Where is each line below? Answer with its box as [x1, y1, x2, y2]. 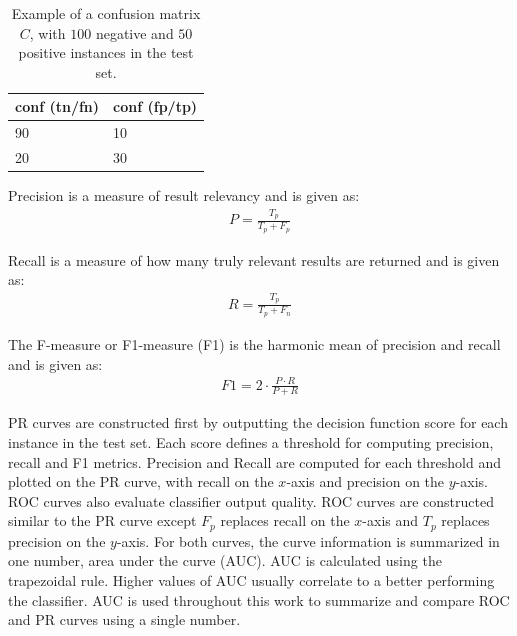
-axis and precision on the [286, 471, 445, 492]
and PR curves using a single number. [8, 609, 241, 630]
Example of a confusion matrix [11, 3, 201, 23]
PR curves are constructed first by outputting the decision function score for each [8, 412, 508, 433]
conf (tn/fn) [15, 96, 100, 117]
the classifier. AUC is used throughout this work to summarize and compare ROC [8, 589, 510, 610]
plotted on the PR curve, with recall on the [8, 471, 274, 492]
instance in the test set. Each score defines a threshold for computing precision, [8, 432, 494, 453]
